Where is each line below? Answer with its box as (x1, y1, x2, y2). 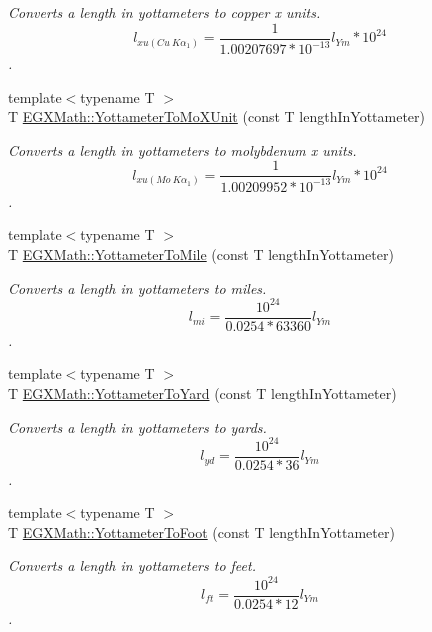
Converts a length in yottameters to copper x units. (8, 2, 321, 22)
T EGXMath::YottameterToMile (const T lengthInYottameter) (8, 243, 394, 264)
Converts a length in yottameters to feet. (8, 555, 256, 576)
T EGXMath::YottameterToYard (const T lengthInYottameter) (8, 382, 397, 403)
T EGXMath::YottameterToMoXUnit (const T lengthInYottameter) (8, 106, 425, 127)
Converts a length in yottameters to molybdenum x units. (8, 139, 357, 160)
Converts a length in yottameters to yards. (8, 416, 267, 437)
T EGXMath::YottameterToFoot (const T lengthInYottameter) (8, 521, 395, 542)
